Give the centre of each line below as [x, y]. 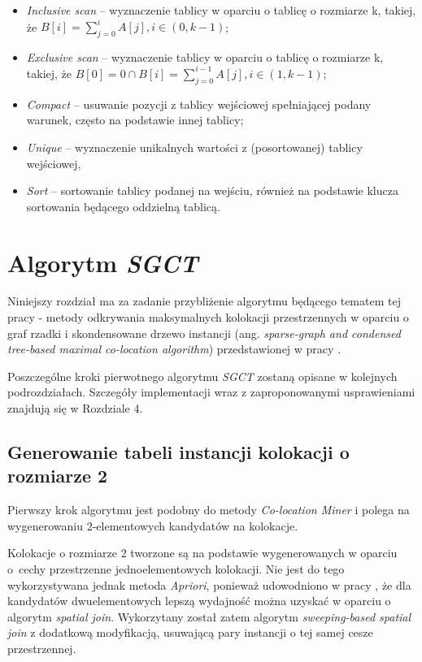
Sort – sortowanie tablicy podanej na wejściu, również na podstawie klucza [212, 190]
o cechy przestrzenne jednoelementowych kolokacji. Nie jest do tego [176, 569]
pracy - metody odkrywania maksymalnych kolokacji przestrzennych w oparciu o [208, 317]
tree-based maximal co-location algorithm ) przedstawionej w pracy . [174, 349]
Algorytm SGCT [103, 262]
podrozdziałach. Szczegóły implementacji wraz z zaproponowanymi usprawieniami [211, 392]
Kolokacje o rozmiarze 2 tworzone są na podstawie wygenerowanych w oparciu [202, 553]
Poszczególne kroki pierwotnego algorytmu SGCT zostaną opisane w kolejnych [202, 376]
